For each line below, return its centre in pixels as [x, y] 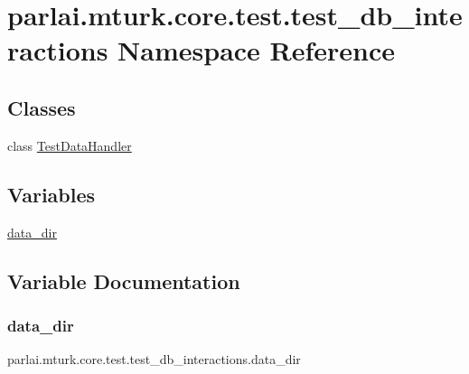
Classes [42, 107]
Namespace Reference [257, 50]
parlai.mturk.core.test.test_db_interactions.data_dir [154, 359]
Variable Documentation [124, 280]
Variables [52, 194]
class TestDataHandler [70, 145]
